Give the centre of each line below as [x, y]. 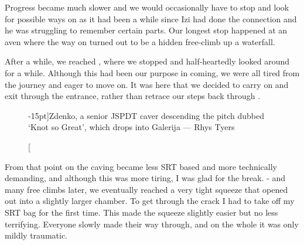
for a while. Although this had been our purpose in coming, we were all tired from [152, 72]
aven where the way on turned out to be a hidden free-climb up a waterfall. [140, 41]
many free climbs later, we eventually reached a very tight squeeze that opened [146, 189]
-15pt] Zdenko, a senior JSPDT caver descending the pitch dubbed [146, 115]
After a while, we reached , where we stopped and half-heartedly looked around [147, 61]
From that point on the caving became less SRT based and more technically [141, 166]
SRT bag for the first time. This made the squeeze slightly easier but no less [141, 212]
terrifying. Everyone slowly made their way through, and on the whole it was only [152, 224]
